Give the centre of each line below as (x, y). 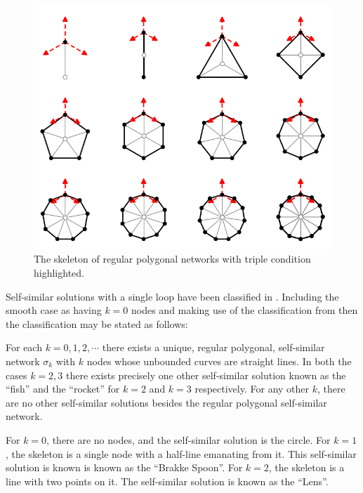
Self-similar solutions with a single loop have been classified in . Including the (172, 296)
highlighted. (59, 272)
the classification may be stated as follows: (97, 323)
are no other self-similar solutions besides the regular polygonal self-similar (166, 402)
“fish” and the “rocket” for (63, 389)
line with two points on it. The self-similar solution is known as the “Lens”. (167, 481)
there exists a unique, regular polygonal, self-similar (213, 347)
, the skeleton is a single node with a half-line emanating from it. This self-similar (181, 453)
